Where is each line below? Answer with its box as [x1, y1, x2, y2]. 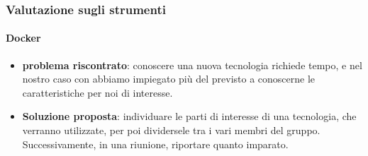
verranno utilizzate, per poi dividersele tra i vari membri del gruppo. [22, 123, 320, 138]
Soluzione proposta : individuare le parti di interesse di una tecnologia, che [22, 109, 357, 124]
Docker [6, 30, 41, 45]
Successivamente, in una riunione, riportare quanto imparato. [22, 136, 289, 151]
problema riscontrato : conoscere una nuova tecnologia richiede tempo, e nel [22, 57, 362, 72]
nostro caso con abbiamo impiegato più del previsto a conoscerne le [22, 71, 316, 86]
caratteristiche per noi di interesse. [22, 85, 173, 100]
